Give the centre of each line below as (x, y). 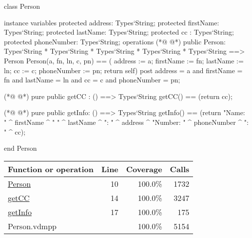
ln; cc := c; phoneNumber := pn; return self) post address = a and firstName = (123, 70)
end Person (20, 148)
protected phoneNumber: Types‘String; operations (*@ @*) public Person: (115, 41)
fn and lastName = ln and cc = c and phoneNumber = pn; (92, 80)
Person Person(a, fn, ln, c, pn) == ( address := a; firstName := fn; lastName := (124, 60)
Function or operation (51, 169)
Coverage (144, 169)
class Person (22, 6)
